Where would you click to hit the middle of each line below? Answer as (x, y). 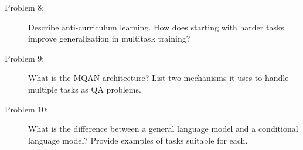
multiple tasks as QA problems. (85, 89)
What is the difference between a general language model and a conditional (163, 129)
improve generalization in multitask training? (109, 38)
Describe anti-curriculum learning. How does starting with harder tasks (156, 27)
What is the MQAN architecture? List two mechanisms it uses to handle (159, 78)
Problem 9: (25, 58)
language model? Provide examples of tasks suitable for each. (138, 140)
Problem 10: (27, 109)
